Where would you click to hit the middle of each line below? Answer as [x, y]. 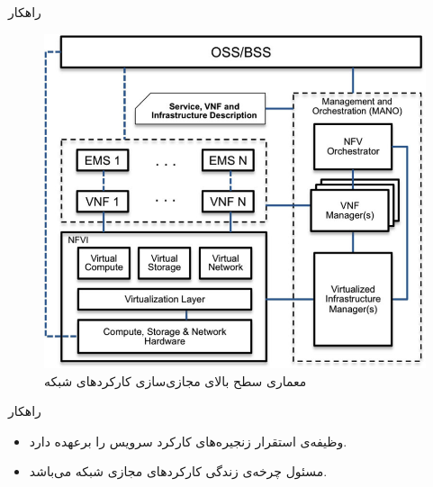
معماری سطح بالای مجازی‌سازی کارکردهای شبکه [176, 380]
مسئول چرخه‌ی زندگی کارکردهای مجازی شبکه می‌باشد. [178, 471]
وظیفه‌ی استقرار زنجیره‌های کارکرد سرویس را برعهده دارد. [188, 441]
